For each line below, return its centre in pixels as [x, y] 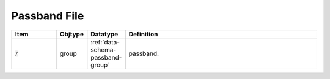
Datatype [105, 34]
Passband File [48, 16]
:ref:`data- [105, 42]
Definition [143, 34]
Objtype [71, 34]
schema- [104, 50]
